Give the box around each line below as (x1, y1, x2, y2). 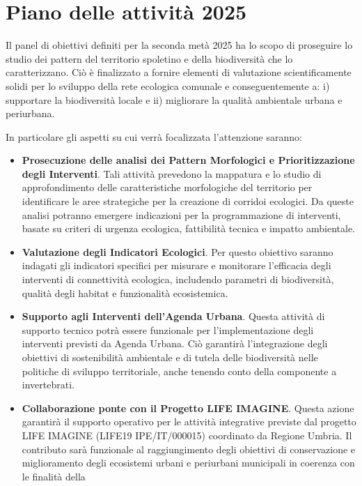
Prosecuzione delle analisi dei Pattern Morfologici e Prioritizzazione (22, 153, 355, 167)
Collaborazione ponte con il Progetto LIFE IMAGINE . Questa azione (22, 400, 354, 415)
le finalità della (22, 469, 86, 483)
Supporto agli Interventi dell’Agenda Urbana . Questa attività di (22, 309, 325, 324)
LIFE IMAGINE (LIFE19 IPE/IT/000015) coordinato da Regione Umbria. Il (22, 427, 352, 442)
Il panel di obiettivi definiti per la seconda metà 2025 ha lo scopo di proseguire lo (6, 38, 353, 52)
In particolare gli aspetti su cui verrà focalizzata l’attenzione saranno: (6, 129, 302, 144)
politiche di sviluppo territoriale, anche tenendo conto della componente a (22, 363, 337, 378)
